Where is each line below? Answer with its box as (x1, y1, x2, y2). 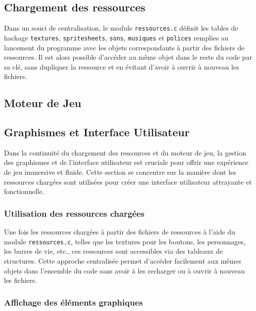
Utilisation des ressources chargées (4, 207, 145, 219)
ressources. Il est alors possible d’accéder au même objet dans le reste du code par (4, 52, 253, 62)
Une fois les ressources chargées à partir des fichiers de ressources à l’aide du (4, 227, 235, 237)
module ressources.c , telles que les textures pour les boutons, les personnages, (4, 236, 246, 246)
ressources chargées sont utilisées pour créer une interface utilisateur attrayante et (4, 176, 252, 187)
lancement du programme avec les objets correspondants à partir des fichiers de (4, 42, 245, 52)
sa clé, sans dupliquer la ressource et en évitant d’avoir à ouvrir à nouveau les (4, 61, 239, 72)
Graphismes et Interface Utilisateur (4, 124, 190, 140)
